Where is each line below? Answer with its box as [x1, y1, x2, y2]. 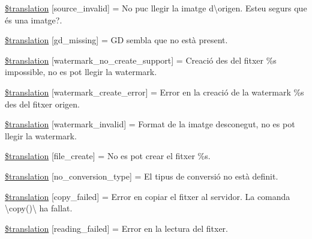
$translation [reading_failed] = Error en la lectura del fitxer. [5, 222, 228, 234]
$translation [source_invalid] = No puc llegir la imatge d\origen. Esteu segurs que [5, 2, 307, 14]
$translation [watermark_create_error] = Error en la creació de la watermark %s [5, 85, 304, 98]
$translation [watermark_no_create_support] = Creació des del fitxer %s [5, 53, 277, 66]
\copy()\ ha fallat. [5, 202, 73, 214]
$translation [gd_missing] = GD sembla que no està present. [5, 34, 228, 46]
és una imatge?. [5, 13, 62, 26]
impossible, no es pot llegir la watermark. [5, 65, 157, 78]
